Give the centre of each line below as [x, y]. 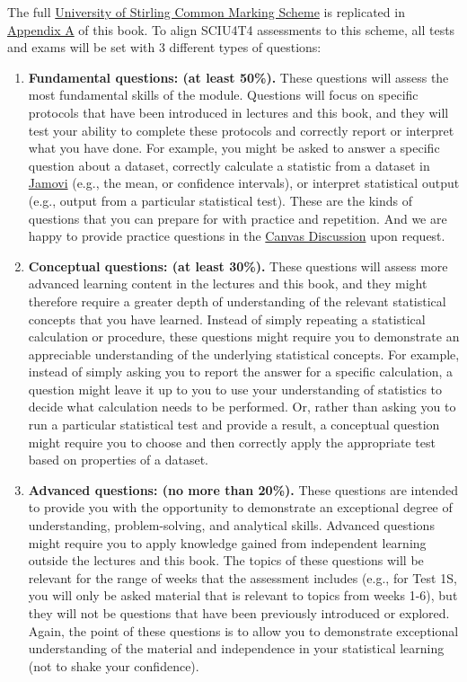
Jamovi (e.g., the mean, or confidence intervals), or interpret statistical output [244, 183]
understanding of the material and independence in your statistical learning [236, 648]
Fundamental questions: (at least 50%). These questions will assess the [238, 77]
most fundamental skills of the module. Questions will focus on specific [223, 95]
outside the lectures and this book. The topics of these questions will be [226, 560]
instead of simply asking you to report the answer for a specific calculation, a [241, 372]
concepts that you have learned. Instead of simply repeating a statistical [227, 319]
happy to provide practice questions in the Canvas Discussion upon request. [237, 236]
